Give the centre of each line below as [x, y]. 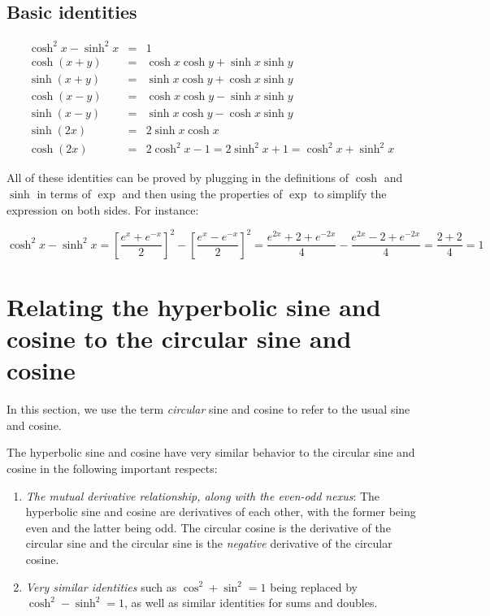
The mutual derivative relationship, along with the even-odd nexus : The [203, 495]
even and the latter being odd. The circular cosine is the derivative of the [208, 527]
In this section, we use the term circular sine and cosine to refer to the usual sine [208, 409]
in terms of [64, 194]
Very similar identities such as [101, 586]
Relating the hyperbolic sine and [194, 306]
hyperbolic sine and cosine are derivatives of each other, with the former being [221, 512]
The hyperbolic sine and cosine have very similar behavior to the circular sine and [211, 452]
